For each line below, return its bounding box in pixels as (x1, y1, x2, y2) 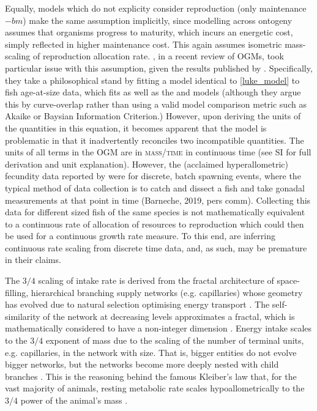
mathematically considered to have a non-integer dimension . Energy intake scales (5, 322, 312, 335)
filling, (5, 286, 29, 298)
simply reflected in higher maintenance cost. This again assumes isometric (5, 37, 282, 50)
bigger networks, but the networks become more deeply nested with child (5, 358, 279, 371)
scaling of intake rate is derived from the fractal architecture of (38, 274, 274, 287)
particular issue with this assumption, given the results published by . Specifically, (5, 61, 313, 74)
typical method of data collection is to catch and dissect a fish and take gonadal (5, 181, 305, 194)
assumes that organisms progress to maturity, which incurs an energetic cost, (5, 26, 293, 39)
